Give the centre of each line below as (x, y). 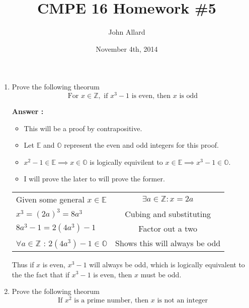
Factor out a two (168, 228)
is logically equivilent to (126, 162)
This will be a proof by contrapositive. (83, 128)
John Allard (127, 32)
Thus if (23, 264)
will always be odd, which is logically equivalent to (167, 264)
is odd (189, 96)
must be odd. (161, 274)
